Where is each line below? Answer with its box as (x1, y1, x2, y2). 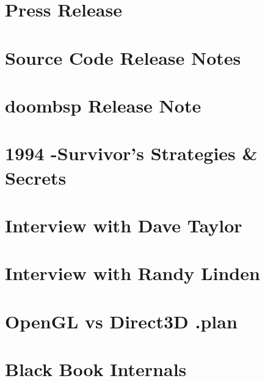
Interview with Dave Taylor (5, 212, 242, 237)
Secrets (5, 165, 67, 190)
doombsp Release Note (5, 92, 201, 117)
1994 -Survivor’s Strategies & (5, 141, 258, 166)
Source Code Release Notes (5, 45, 241, 70)
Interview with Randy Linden (5, 261, 260, 286)
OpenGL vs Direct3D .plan (5, 308, 238, 333)
